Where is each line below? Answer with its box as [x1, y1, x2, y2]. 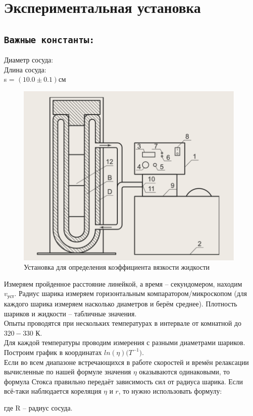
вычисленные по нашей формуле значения [4, 366, 131, 377]
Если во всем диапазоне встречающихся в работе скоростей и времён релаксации [4, 357, 249, 367]
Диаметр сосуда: [4, 55, 53, 65]
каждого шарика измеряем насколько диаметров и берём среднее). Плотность [4, 298, 238, 308]
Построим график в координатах [4, 347, 102, 357]
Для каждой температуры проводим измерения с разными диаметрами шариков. [4, 337, 246, 348]
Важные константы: [4, 34, 95, 45]
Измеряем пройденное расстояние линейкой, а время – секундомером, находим [4, 278, 242, 289]
